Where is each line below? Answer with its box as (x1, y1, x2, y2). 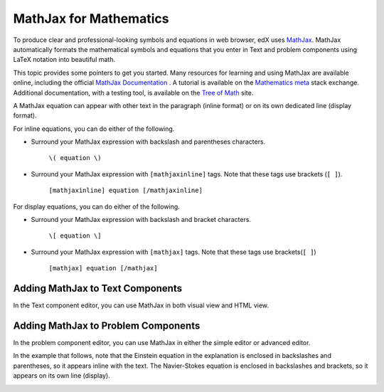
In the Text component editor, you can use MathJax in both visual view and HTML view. (13, 301, 270, 309)
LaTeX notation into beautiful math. (13, 55, 115, 64)
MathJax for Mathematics (13, 11, 169, 26)
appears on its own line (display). (13, 371, 110, 380)
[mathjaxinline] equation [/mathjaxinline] (48, 186, 203, 195)
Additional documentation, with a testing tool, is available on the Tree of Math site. (13, 88, 254, 97)
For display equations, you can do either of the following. (13, 202, 181, 211)
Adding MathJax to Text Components (13, 282, 183, 295)
